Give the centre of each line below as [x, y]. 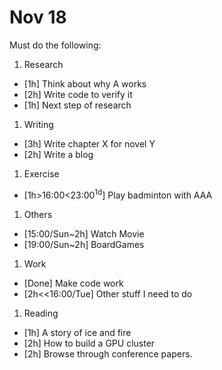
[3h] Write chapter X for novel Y [89, 143]
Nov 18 [38, 17]
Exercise [41, 173]
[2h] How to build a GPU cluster [89, 343]
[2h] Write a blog [58, 154]
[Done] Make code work [73, 283]
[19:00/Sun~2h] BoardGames [84, 244]
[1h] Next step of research [77, 105]
